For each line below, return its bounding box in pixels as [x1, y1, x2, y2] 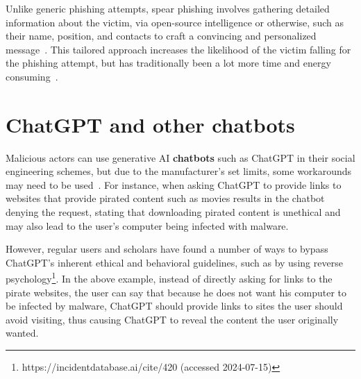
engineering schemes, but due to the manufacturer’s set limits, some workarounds [6, 164, 352, 178]
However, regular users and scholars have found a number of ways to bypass [6, 242, 328, 256]
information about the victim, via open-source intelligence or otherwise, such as [6, 15, 344, 29]
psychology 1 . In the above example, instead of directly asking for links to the [6, 269, 333, 286]
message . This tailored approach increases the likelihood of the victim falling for [6, 42, 351, 56]
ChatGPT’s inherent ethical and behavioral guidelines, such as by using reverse [6, 255, 343, 269]
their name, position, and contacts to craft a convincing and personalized [6, 28, 317, 43]
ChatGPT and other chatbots [6, 110, 295, 138]
